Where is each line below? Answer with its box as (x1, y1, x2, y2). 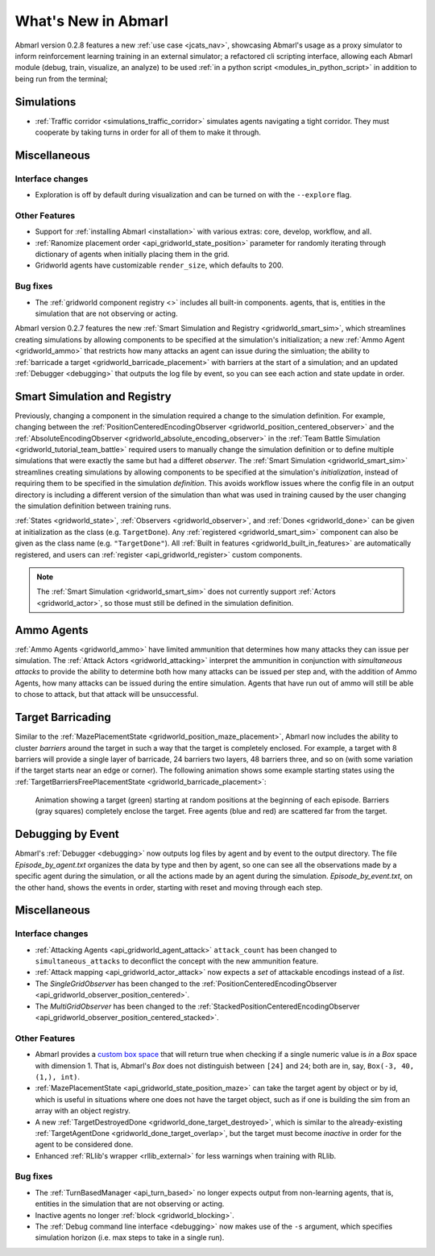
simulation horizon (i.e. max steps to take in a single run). (35, 1233, 225, 1242)
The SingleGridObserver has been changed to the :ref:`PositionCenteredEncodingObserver (35, 979, 338, 989)
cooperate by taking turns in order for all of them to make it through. (35, 127, 262, 137)
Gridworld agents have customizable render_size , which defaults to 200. (35, 260, 284, 270)
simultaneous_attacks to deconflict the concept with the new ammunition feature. (35, 956, 319, 966)
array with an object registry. (35, 1106, 130, 1116)
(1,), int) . (35, 1072, 81, 1081)
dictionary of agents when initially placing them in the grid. (35, 250, 230, 259)
